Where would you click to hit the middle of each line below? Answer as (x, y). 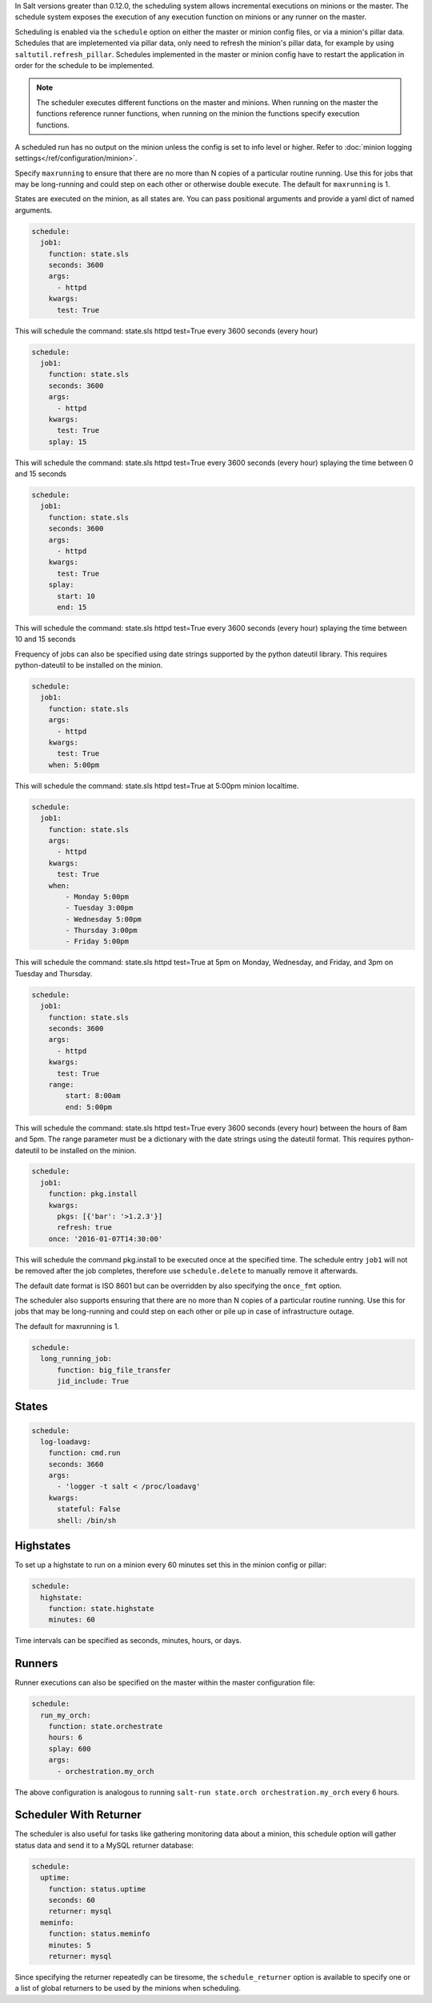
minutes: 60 (72, 1620)
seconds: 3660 (76, 1464)
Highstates (43, 1546)
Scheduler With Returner (78, 1815)
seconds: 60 (72, 1900)
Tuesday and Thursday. (54, 973)
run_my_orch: (66, 1715)
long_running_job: (76, 1359)
